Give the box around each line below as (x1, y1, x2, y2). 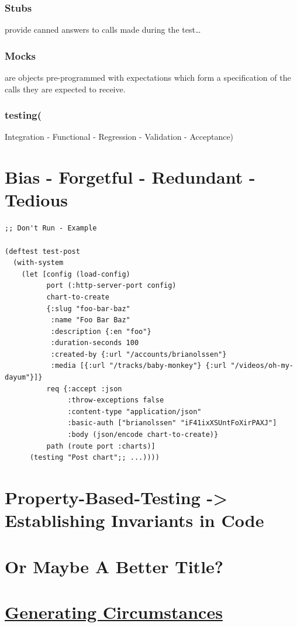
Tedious (5, 188, 68, 212)
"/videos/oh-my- (230, 361, 293, 370)
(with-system (13, 259, 64, 267)
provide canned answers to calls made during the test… (5, 23, 201, 36)
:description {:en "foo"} (50, 327, 151, 336)
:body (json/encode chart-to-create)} (67, 430, 219, 439)
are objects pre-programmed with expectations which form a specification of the (5, 71, 291, 84)
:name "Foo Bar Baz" (50, 316, 130, 325)
